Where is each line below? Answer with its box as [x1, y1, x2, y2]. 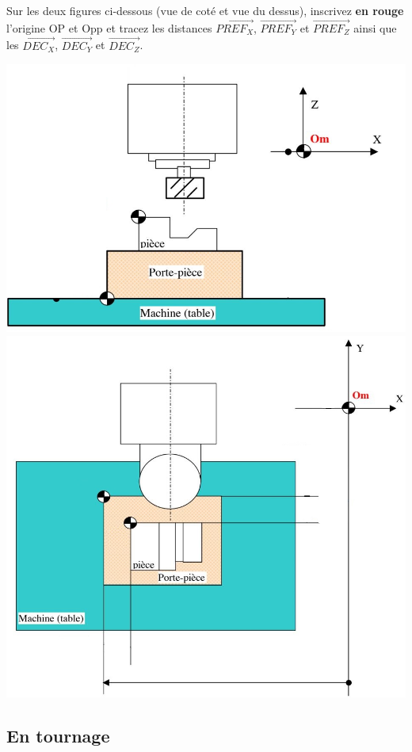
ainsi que [353, 19, 397, 36]
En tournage [6, 723, 110, 748]
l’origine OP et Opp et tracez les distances [6, 19, 212, 36]
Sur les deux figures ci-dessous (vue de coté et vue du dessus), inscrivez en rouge [6, 2, 404, 18]
